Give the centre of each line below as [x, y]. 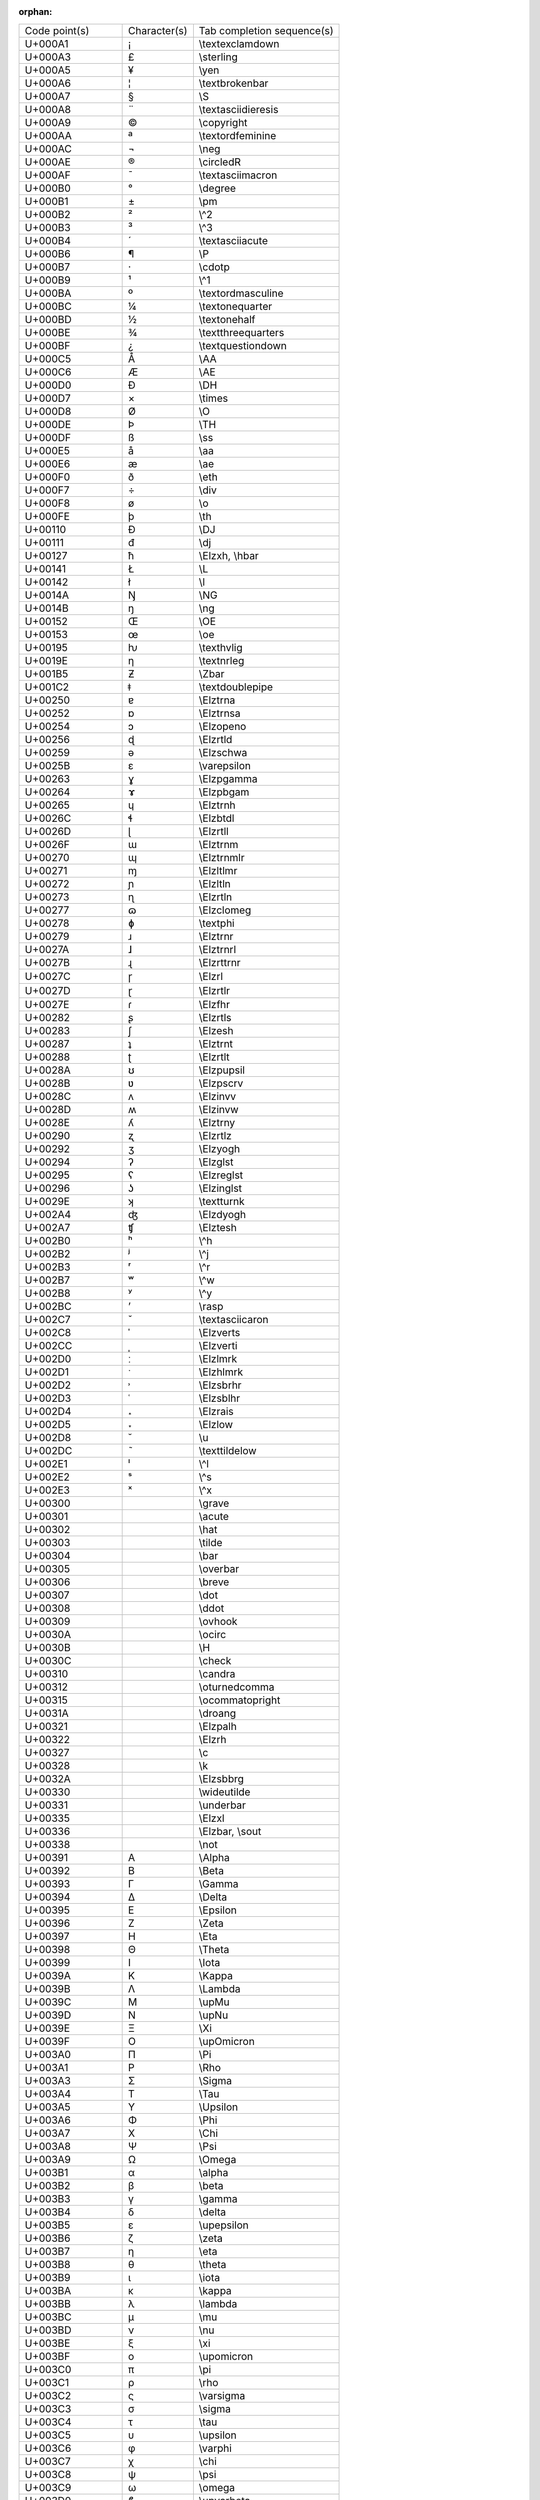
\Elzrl [211, 977]
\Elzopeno [222, 727]
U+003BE [47, 2343]
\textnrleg [221, 661]
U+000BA [48, 293]
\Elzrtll [213, 832]
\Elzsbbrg [221, 1779]
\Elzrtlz [215, 1136]
